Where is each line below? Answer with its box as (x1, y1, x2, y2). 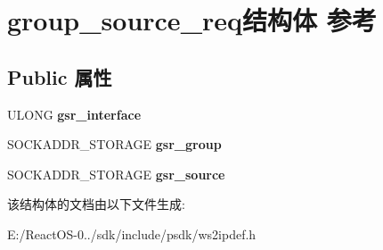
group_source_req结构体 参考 (7, 2, 377, 38)
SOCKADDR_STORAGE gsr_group (7, 135, 222, 154)
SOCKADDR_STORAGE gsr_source (7, 164, 225, 183)
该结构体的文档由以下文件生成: (7, 195, 185, 213)
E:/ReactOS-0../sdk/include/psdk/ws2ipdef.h (7, 224, 257, 243)
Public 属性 (7, 62, 112, 90)
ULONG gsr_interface (7, 104, 142, 123)
